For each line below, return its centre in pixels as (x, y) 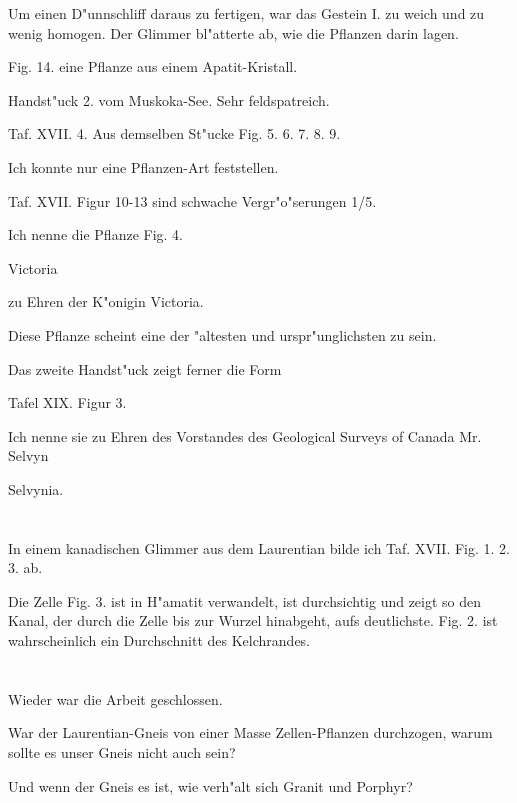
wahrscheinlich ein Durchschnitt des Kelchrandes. (159, 640)
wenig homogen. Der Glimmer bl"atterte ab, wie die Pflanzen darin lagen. (233, 32)
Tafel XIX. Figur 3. (67, 402)
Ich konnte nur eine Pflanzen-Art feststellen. (143, 166)
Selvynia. (36, 488)
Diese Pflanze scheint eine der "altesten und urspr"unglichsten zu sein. (222, 334)
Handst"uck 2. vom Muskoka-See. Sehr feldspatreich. (169, 99)
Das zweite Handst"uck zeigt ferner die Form (145, 368)
